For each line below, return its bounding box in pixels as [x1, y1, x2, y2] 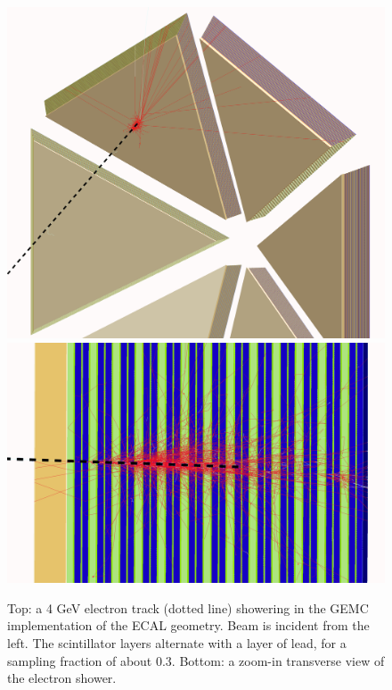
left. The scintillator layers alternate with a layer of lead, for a [7, 633, 347, 652]
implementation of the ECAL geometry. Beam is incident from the [7, 616, 370, 635]
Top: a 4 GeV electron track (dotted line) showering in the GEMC [7, 598, 369, 617]
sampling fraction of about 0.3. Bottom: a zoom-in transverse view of [7, 651, 385, 669]
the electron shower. [7, 669, 117, 687]
